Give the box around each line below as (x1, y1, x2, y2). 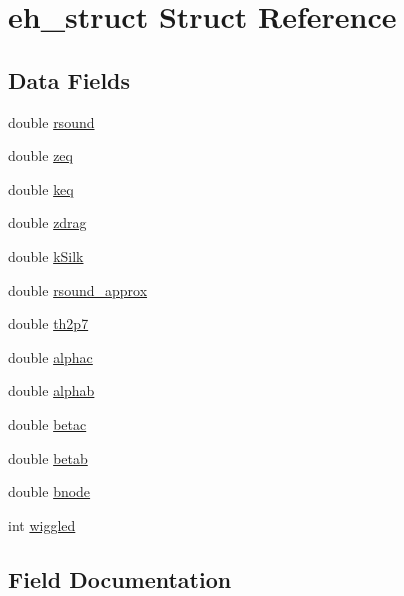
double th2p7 (8, 313, 89, 334)
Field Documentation (8, 563, 232, 594)
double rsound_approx (8, 279, 148, 300)
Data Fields (8, 64, 131, 95)
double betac (8, 413, 87, 434)
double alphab (8, 380, 95, 401)
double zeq (8, 145, 73, 166)
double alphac (8, 346, 93, 367)
